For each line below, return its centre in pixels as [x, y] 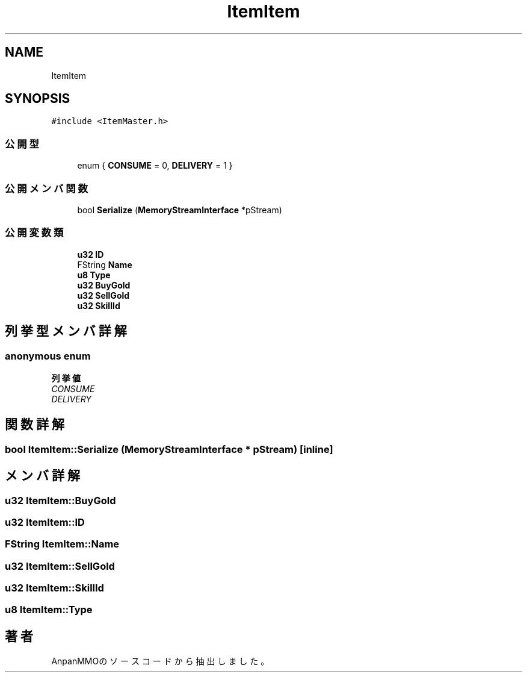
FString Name [105, 264]
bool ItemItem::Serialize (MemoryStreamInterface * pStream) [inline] [169, 449]
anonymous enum [48, 356]
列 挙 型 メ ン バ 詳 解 [66, 331]
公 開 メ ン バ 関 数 [46, 188]
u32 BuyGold [104, 285]
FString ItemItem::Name [62, 544]
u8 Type [94, 275]
